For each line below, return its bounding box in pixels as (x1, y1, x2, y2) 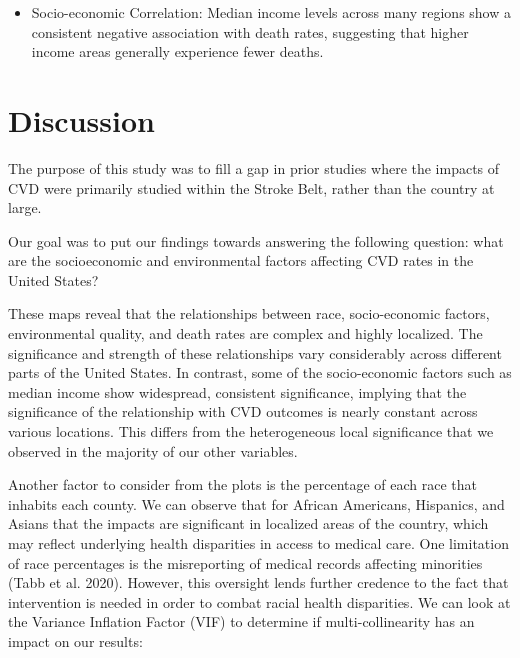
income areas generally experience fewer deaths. (31, 41, 324, 62)
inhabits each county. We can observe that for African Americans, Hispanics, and (8, 493, 505, 514)
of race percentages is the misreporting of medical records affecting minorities (8, 552, 483, 573)
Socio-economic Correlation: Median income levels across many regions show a (31, 2, 512, 22)
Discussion (8, 99, 155, 140)
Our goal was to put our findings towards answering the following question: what (8, 230, 504, 251)
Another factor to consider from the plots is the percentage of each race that (8, 474, 478, 495)
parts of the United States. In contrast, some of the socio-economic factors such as (8, 362, 512, 383)
